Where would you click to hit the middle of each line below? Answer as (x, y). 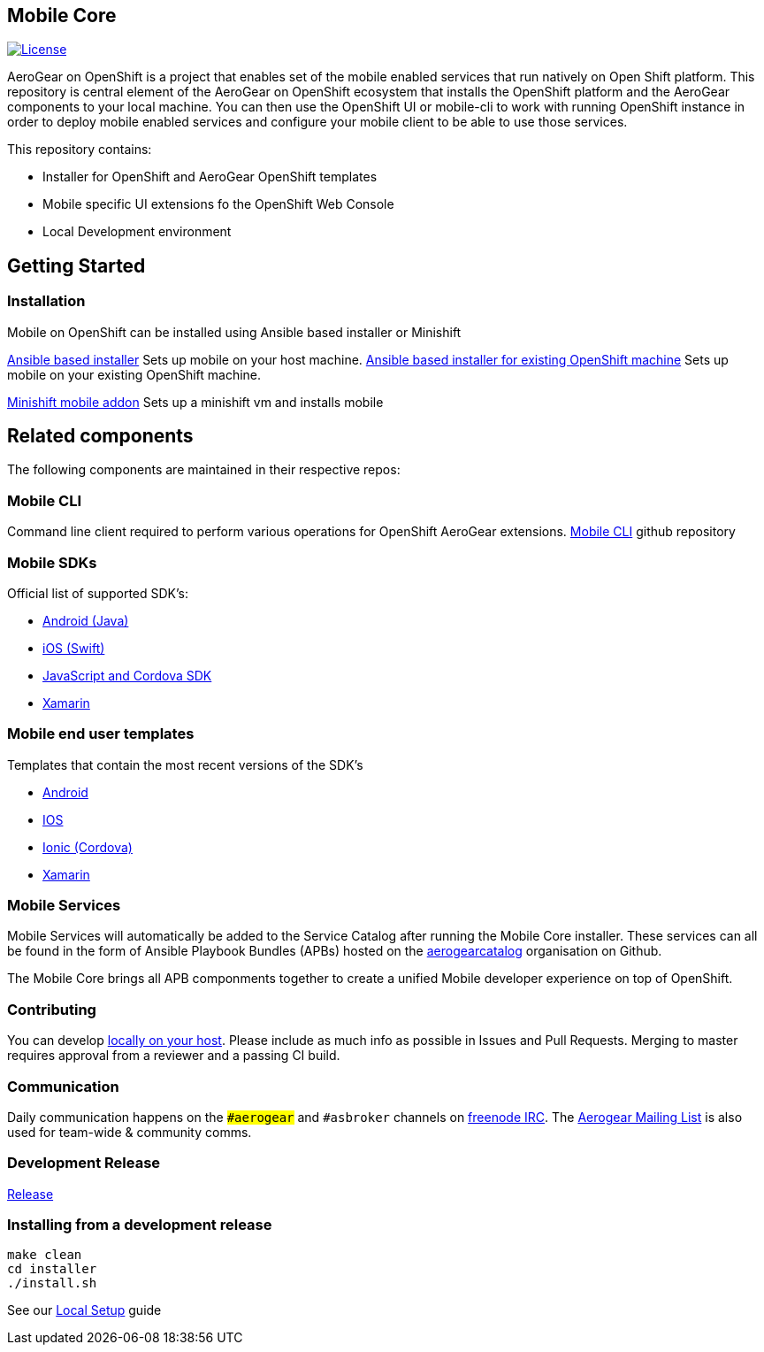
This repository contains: (80, 150)
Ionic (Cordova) (88, 847)
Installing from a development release (140, 1225)
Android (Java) (86, 620)
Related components (100, 436)
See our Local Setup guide (84, 1310)
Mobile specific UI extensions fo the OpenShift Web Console (218, 204)
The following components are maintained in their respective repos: (204, 470)
